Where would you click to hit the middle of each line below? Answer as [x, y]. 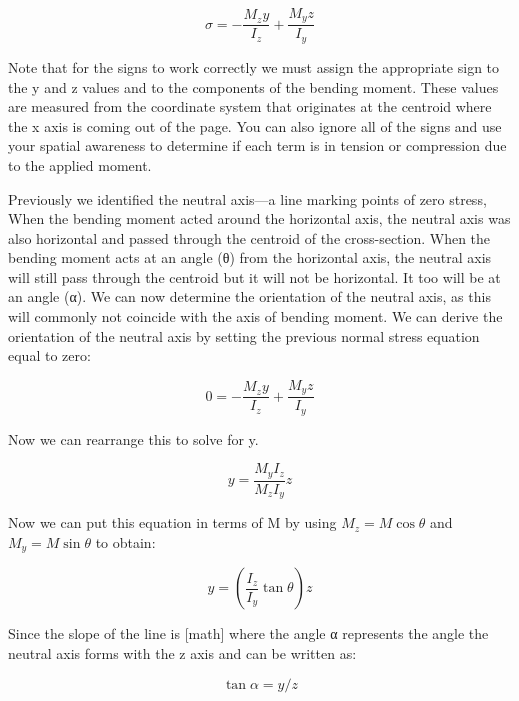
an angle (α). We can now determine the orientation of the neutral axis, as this [249, 296]
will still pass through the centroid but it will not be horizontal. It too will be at [254, 276]
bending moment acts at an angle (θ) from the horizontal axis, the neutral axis [250, 257]
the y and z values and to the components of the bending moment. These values [253, 86]
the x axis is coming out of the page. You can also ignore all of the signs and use [255, 125]
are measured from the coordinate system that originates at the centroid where [250, 106]
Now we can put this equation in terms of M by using [172, 522]
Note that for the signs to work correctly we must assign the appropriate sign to [254, 66]
